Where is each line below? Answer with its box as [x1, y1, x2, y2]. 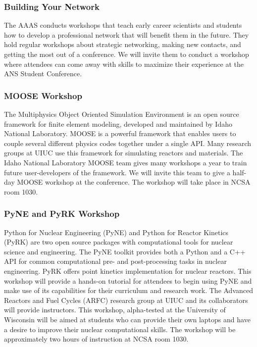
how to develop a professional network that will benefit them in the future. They [4, 29, 249, 40]
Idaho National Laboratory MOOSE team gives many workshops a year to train [4, 157, 247, 167]
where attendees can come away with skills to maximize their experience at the [4, 58, 244, 69]
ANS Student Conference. [4, 68, 82, 79]
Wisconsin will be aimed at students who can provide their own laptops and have [4, 314, 251, 324]
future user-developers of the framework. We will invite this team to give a [4, 167, 230, 177]
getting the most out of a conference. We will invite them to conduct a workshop [4, 49, 249, 59]
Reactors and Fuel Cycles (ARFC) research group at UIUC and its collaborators [4, 295, 248, 305]
